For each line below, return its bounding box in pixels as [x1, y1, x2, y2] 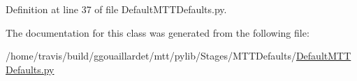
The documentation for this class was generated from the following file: [6, 25, 309, 39]
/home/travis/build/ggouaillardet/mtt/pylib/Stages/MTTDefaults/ [6, 48, 296, 63]
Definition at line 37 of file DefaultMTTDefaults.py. [6, 2, 227, 16]
